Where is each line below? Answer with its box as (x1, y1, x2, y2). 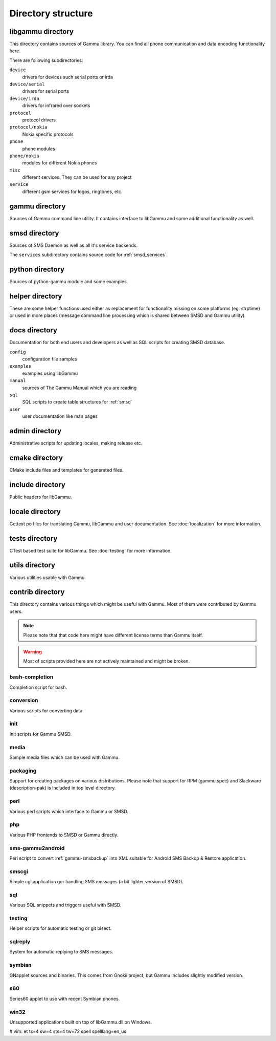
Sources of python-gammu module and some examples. (9, 278, 128, 284)
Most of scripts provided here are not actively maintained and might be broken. (23, 658, 190, 664)
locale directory (9, 507, 61, 516)
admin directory (9, 427, 62, 435)
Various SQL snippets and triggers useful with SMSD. (9, 902, 122, 908)
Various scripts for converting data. (9, 707, 84, 714)
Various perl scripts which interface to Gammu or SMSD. (9, 808, 129, 814)
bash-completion (9, 673, 54, 681)
